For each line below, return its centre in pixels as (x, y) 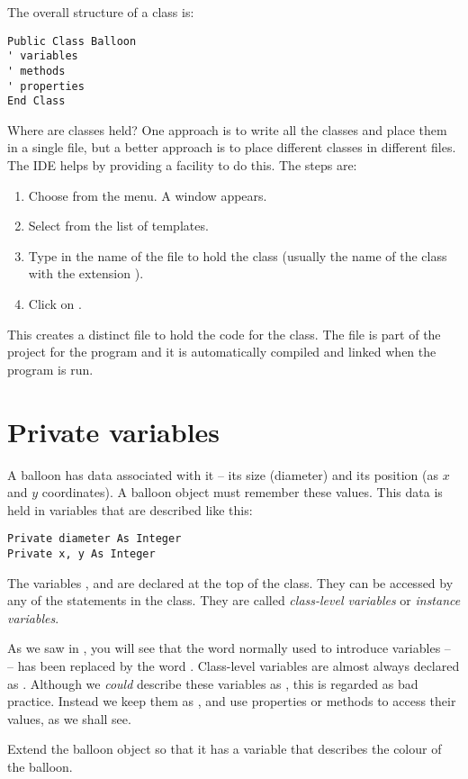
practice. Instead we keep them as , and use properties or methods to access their (232, 701)
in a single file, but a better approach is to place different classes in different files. (232, 147)
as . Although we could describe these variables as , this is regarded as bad (213, 683)
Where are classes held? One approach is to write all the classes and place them (227, 129)
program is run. (50, 369)
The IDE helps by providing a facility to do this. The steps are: (182, 165)
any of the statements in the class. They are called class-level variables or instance (234, 600)
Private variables (114, 431)
